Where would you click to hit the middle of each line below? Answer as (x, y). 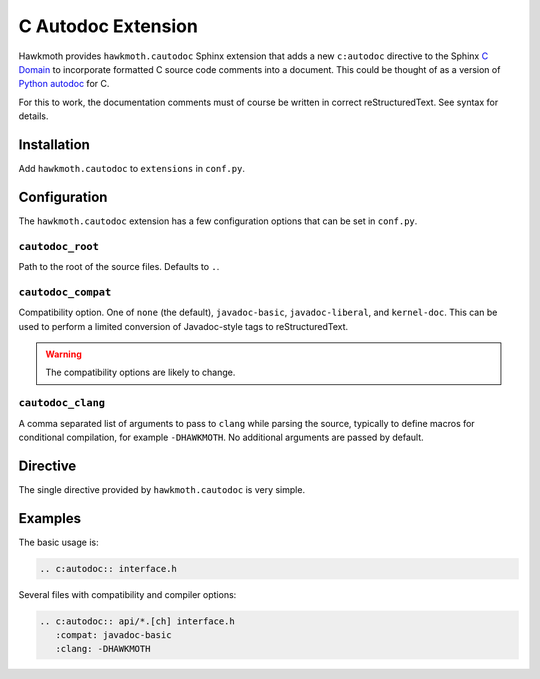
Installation (54, 144)
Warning (63, 354)
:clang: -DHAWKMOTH (103, 649)
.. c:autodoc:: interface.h (108, 568)
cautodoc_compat (65, 292)
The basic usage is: (58, 542)
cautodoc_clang (61, 403)
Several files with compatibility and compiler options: (127, 594)
